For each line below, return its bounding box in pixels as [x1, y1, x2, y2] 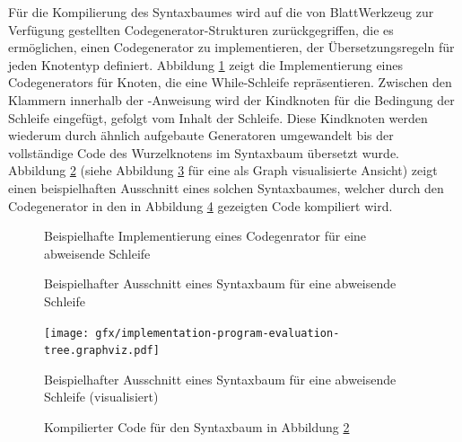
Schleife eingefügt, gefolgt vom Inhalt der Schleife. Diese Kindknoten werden [8, 108, 428, 127]
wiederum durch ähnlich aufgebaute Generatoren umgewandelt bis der [8, 126, 394, 145]
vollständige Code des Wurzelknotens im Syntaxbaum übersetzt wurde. [8, 143, 400, 162]
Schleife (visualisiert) [44, 387, 159, 406]
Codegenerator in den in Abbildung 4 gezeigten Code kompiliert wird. [8, 196, 393, 215]
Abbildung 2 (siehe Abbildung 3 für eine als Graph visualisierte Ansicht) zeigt [8, 161, 438, 180]
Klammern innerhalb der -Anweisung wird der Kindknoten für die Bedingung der [8, 90, 455, 109]
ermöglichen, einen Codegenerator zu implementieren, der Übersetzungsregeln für [8, 38, 455, 57]
